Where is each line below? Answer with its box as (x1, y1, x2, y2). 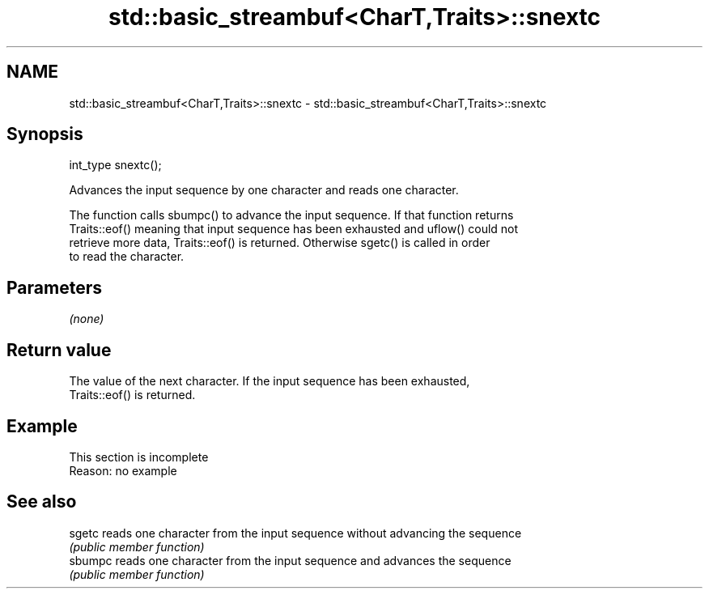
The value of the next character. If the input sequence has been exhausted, (69, 374, 470, 389)
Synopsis (6, 124, 83, 145)
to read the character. (69, 249, 185, 264)
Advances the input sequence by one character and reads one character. (69, 183, 459, 198)
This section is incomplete (69, 449, 209, 464)
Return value (6, 339, 112, 360)
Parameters (6, 277, 102, 298)
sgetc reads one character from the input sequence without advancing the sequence (69, 525, 522, 540)
